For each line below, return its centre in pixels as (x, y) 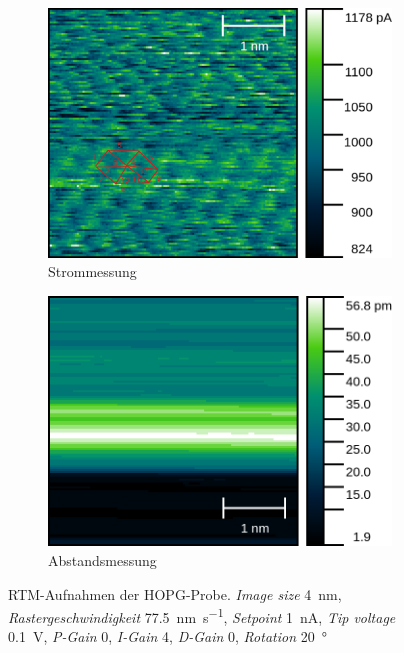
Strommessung (92, 271)
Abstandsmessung (102, 559)
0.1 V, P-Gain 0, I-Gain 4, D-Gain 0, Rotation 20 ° (167, 636)
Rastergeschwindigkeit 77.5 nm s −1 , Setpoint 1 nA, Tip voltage (202, 615)
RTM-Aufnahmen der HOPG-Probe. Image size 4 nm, (175, 593)
